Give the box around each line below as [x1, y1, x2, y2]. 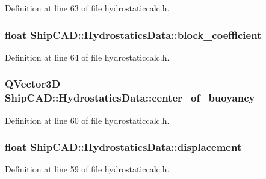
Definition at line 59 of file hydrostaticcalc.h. [5, 163, 170, 175]
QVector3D [5, 76, 61, 91]
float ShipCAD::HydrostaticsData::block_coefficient [5, 27, 262, 42]
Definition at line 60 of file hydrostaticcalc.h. [5, 114, 170, 126]
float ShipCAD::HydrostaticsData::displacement [5, 139, 242, 154]
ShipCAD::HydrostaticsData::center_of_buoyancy [5, 90, 255, 105]
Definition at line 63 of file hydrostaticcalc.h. [5, 2, 170, 14]
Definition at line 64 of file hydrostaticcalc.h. [5, 50, 170, 63]
